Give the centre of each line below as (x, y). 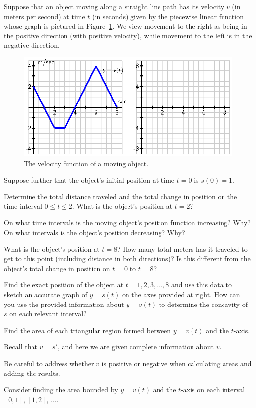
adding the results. (32, 373)
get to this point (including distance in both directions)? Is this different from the (127, 258)
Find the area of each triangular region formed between (88, 330)
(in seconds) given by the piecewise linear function (168, 16)
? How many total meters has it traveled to (182, 249)
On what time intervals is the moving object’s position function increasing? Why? (127, 222)
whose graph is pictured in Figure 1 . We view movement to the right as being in (126, 26)
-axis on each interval (213, 390)
